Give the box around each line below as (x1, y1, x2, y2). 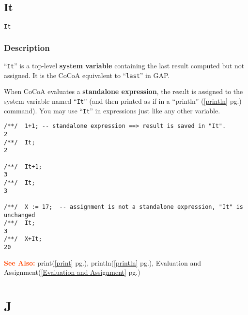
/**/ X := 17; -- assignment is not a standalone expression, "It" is (4, 203, 243, 210)
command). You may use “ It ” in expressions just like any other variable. (4, 105, 220, 115)
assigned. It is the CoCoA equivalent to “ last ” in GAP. (4, 70, 170, 80)
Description (4, 41, 50, 53)
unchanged (4, 211, 35, 219)
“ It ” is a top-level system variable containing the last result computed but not (4, 61, 245, 71)
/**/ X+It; (4, 236, 42, 243)
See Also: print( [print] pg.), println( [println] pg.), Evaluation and (4, 257, 201, 268)
